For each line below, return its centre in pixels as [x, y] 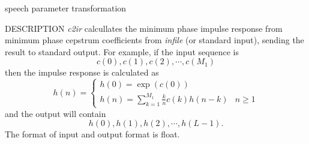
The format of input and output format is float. [92, 134]
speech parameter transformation [66, 8]
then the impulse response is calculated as [82, 72]
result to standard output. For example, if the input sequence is [122, 51]
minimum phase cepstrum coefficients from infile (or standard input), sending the [154, 40]
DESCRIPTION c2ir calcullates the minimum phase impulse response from [144, 28]
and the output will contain [55, 113]
